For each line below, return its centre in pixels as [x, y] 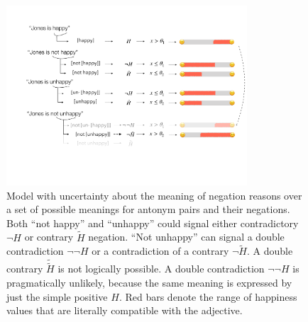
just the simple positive [57, 296]
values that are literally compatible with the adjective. [125, 310]
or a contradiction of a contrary [160, 251]
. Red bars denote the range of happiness [208, 296]
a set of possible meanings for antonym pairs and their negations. [148, 209]
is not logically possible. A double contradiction [161, 269]
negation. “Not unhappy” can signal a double [186, 237]
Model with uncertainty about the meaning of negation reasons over [154, 195]
